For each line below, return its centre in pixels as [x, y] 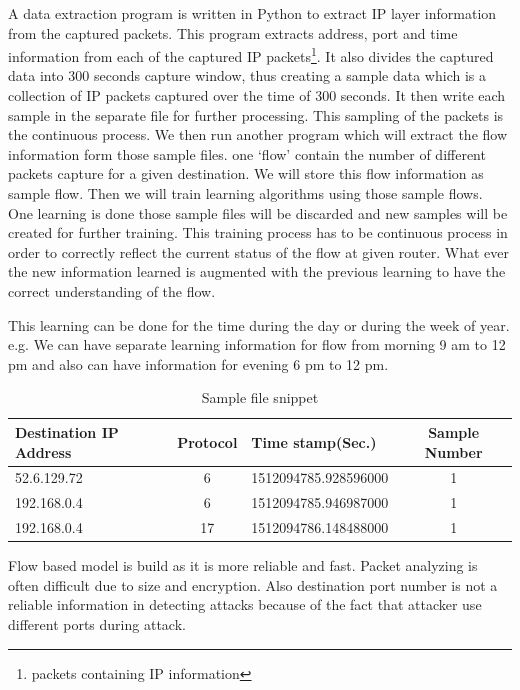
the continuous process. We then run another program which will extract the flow [258, 134]
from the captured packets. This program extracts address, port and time [233, 32]
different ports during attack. [97, 623]
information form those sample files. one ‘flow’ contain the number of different [247, 153]
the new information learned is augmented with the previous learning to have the [257, 271]
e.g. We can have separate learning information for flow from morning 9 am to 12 [257, 344]
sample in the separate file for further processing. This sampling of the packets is [256, 114]
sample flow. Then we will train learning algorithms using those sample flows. [245, 193]
